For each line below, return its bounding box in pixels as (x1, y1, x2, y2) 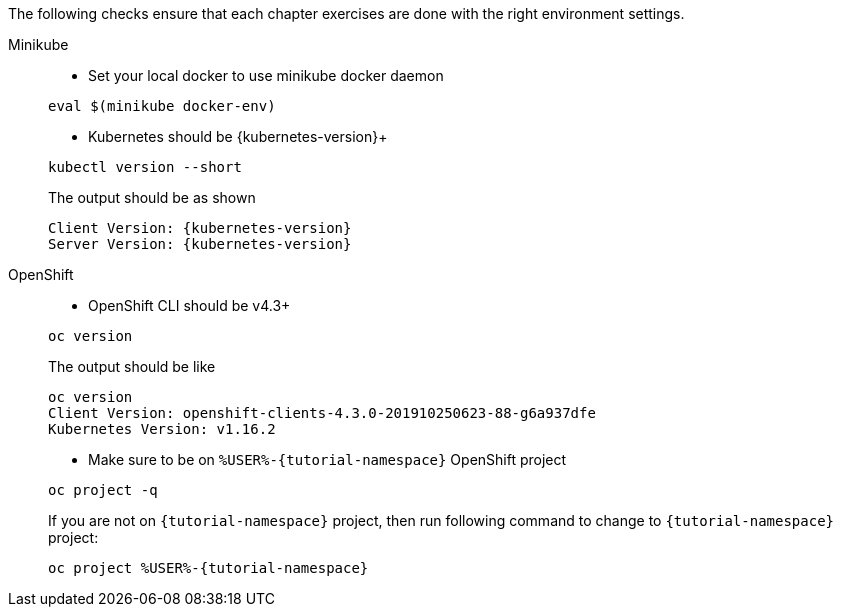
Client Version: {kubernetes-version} (48, 220, 352, 236)
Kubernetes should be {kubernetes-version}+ (88, 128, 388, 145)
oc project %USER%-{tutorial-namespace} (48, 560, 369, 576)
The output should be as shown (48, 189, 256, 206)
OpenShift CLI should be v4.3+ (88, 297, 291, 314)
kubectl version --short (48, 159, 242, 175)
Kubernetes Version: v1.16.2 (48, 421, 276, 437)
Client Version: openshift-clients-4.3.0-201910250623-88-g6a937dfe (48, 405, 596, 421)
